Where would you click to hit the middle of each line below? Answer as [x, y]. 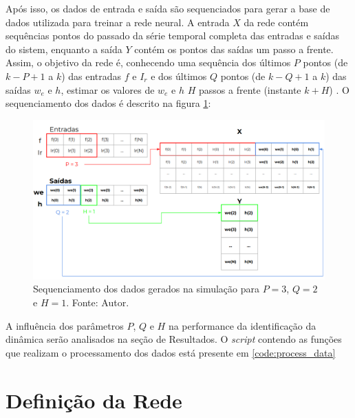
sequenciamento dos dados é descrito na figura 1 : [108, 103]
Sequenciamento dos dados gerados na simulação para [146, 289]
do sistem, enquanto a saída [64, 49]
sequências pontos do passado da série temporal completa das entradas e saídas [172, 36]
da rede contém [276, 22]
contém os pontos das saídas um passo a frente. [234, 49]
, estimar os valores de [108, 89]
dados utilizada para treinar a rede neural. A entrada [118, 22]
